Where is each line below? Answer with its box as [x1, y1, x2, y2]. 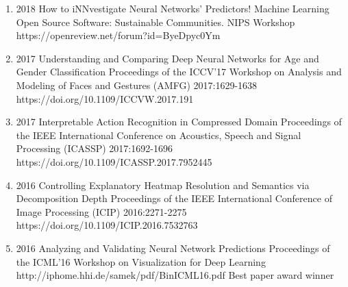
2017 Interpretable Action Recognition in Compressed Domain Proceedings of [16, 114, 342, 129]
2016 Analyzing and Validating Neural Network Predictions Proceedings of [16, 240, 330, 255]
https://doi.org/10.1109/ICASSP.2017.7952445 [16, 154, 212, 169]
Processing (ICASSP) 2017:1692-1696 [16, 141, 173, 155]
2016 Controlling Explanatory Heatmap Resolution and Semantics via [16, 177, 310, 192]
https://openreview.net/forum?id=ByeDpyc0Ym [16, 28, 221, 42]
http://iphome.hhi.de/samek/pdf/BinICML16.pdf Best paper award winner [16, 268, 334, 282]
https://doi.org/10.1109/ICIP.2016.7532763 [16, 218, 198, 232]
